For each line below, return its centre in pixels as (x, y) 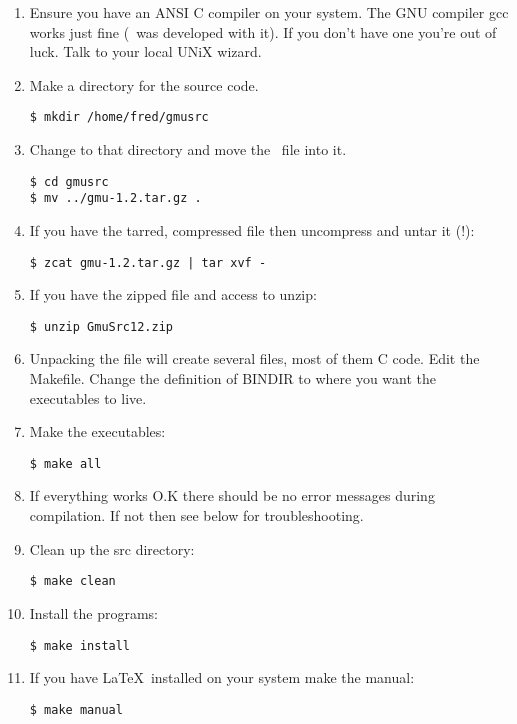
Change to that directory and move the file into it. (188, 149)
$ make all (65, 463)
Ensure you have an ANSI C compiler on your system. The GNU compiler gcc (269, 12)
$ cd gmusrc (69, 181)
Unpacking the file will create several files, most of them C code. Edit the (254, 358)
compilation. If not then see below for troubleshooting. (196, 515)
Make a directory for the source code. (144, 84)
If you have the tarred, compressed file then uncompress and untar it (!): (252, 229)
